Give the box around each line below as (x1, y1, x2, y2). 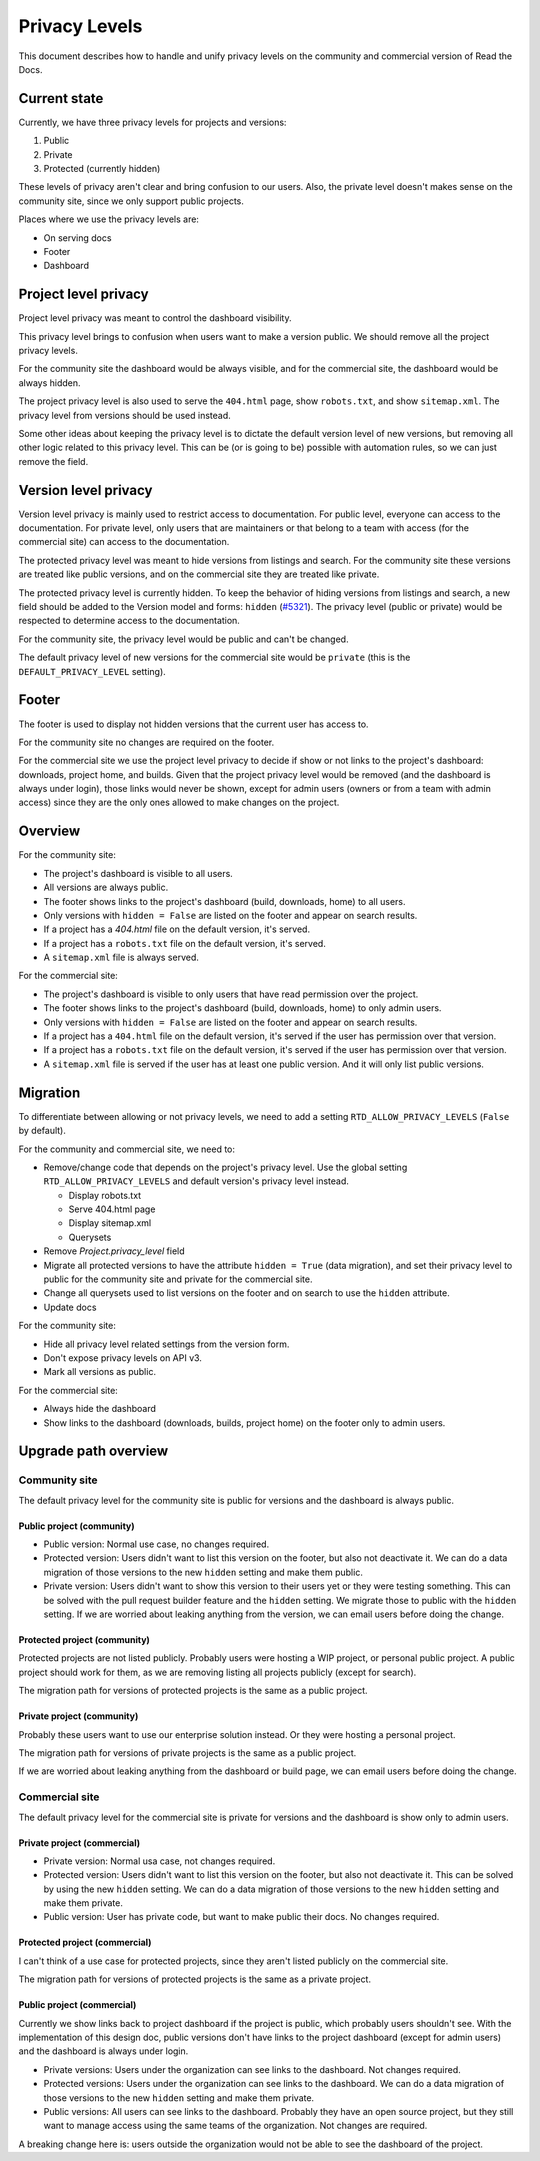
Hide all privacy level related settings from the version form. (43, 1338, 290, 1350)
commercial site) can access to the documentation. (18, 536, 230, 548)
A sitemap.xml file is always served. (43, 951, 200, 964)
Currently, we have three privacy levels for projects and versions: (18, 116, 287, 128)
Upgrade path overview (18, 1443, 169, 1460)
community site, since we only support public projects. (18, 195, 245, 207)
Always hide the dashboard (43, 1403, 157, 1415)
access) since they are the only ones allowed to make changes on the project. (18, 796, 340, 809)
